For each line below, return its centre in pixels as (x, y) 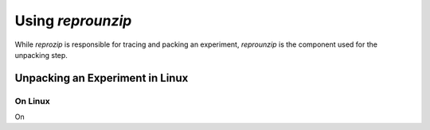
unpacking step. (41, 55)
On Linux (33, 101)
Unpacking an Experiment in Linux (102, 78)
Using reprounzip (73, 21)
